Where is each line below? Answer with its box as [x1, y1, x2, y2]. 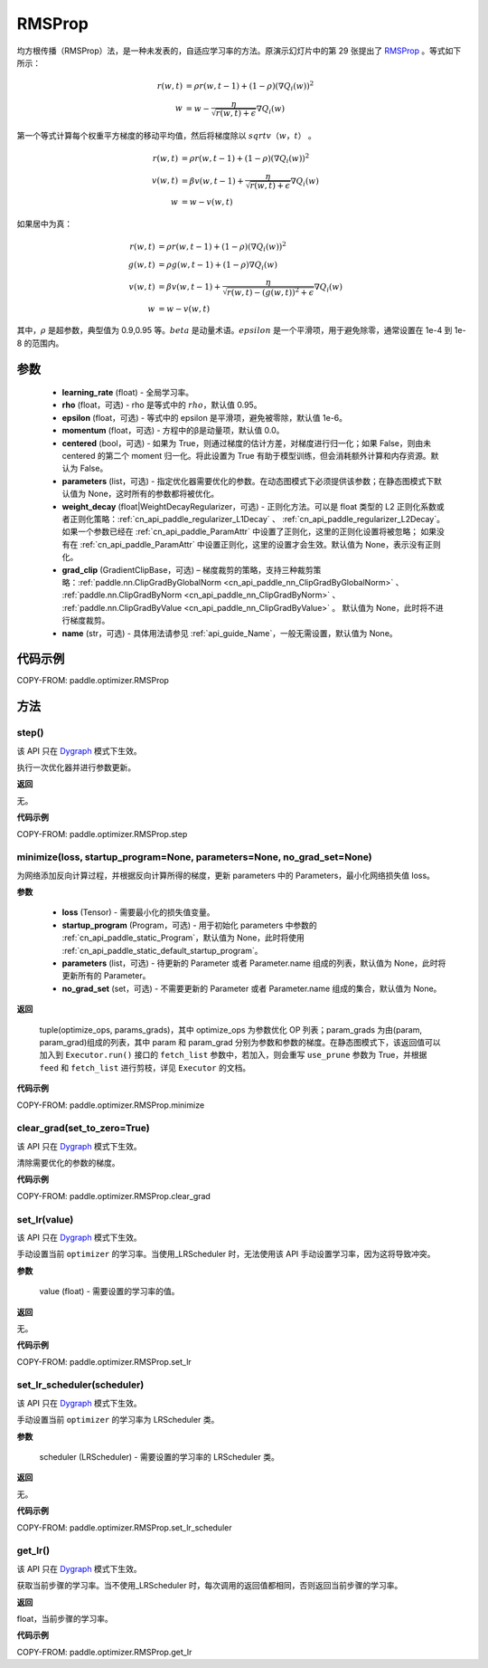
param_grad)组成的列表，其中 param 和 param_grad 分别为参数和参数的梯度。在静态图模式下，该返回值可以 [39, 1036, 442, 1047]
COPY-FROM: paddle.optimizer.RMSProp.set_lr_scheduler [16, 1521, 232, 1533]
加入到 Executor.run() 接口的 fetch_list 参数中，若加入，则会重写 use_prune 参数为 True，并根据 [39, 1050, 427, 1061]
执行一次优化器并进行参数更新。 [16, 761, 136, 773]
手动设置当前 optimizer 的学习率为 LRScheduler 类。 [16, 1415, 220, 1425]
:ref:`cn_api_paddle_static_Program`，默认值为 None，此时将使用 [61, 932, 305, 943]
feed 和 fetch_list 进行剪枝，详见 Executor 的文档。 [39, 1062, 251, 1072]
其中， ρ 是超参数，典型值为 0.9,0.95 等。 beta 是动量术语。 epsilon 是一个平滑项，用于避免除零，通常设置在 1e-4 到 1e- [16, 325, 466, 336]
